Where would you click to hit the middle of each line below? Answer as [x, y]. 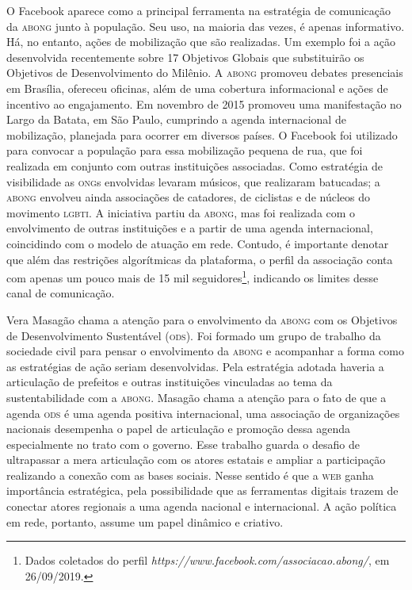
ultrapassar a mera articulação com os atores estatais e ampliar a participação [196, 460]
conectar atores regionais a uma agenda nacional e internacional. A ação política [202, 506]
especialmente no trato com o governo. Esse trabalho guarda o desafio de [183, 444]
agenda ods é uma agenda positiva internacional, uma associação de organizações [203, 413]
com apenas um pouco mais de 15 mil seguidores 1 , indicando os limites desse [193, 276]
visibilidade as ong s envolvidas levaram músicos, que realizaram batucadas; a [193, 181]
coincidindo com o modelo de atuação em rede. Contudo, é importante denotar [198, 243]
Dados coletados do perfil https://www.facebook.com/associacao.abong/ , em [207, 560]
